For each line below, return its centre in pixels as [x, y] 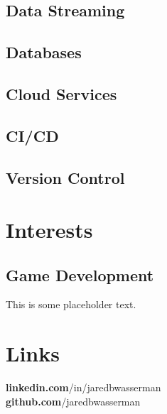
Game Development [80, 274]
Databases [44, 52]
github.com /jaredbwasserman [73, 401]
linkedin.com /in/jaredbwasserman [83, 387]
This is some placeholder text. [71, 304]
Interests [49, 230]
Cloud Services [61, 93]
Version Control [65, 177]
